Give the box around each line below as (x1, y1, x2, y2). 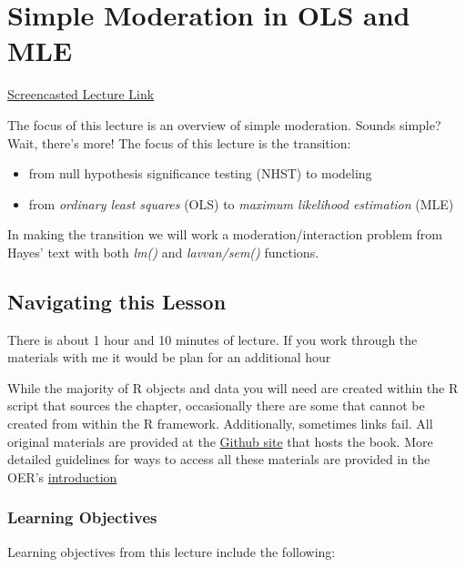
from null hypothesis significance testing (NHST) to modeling (28, 164, 372, 183)
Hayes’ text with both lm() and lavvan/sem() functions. (7, 242, 319, 261)
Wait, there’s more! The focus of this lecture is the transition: (7, 133, 351, 152)
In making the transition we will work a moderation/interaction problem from (7, 225, 442, 244)
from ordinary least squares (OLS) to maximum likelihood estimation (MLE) (28, 194, 454, 213)
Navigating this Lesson (7, 287, 227, 315)
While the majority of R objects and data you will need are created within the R (7, 378, 459, 397)
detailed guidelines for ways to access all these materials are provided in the (7, 450, 431, 469)
